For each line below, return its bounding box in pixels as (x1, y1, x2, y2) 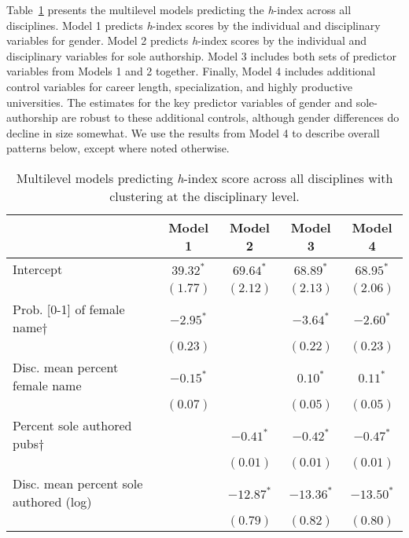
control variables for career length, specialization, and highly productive (6, 78, 352, 94)
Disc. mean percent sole (13, 474, 143, 492)
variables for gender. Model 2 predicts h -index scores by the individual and (6, 32, 367, 49)
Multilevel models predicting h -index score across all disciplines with (16, 168, 393, 187)
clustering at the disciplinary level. (109, 186, 300, 205)
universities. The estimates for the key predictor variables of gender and (6, 93, 353, 110)
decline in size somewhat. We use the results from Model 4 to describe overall (6, 124, 380, 141)
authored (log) (13, 492, 92, 511)
